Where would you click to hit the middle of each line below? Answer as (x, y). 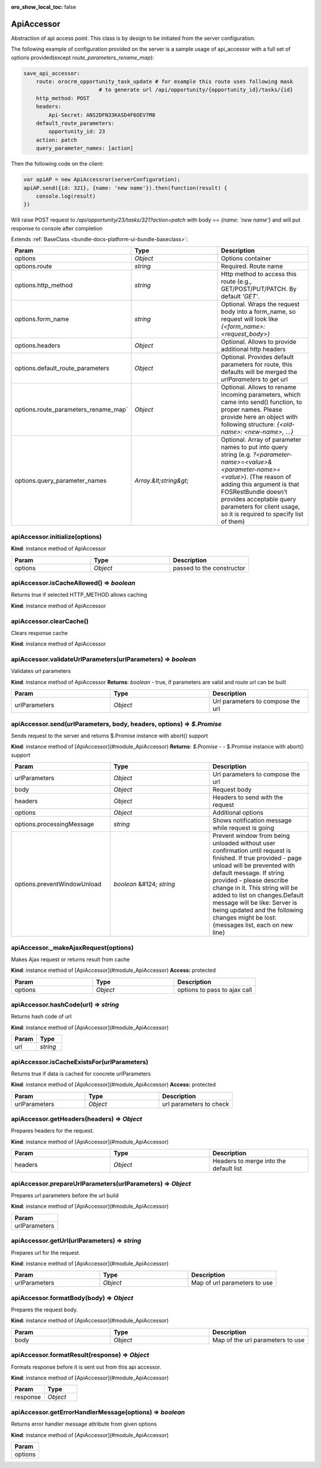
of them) (233, 522)
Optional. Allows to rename (259, 387)
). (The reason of (267, 477)
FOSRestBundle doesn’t (254, 492)
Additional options (238, 813)
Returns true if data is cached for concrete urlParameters (81, 1073)
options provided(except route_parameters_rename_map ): (83, 57)
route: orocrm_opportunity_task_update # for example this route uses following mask (165, 82)
